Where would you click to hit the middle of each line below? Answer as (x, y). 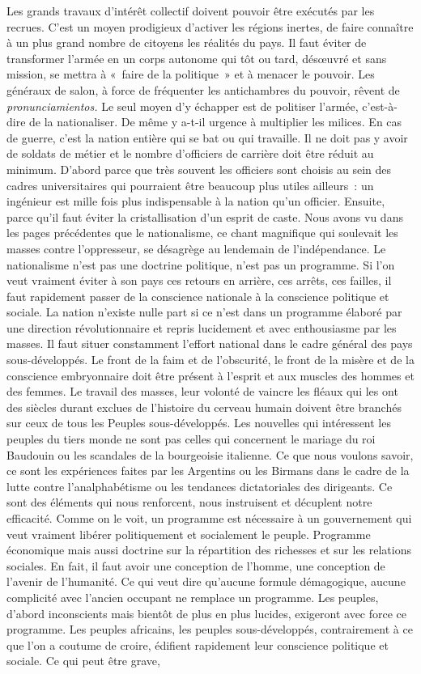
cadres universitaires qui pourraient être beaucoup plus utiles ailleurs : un (190, 185)
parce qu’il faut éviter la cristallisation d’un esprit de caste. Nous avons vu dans (205, 216)
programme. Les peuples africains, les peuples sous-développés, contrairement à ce (210, 629)
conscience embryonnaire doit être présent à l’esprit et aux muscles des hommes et (210, 375)
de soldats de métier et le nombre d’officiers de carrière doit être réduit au (190, 153)
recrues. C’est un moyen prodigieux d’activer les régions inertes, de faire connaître (210, 26)
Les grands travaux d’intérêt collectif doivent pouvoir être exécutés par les (191, 11)
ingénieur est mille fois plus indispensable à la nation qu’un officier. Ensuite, (196, 201)
